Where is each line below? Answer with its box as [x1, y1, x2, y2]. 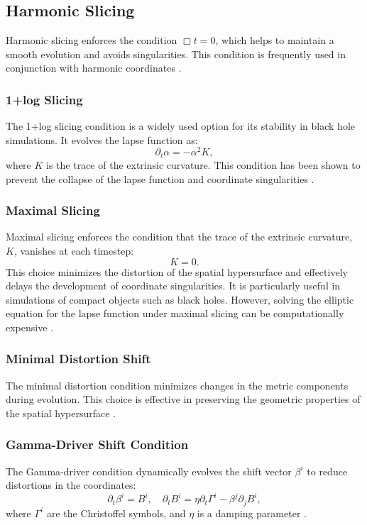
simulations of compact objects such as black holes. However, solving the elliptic [6, 292, 354, 306]
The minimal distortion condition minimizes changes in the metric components [6, 377, 349, 392]
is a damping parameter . [197, 505, 307, 520]
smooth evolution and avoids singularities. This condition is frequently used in [6, 46, 346, 61]
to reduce [307, 463, 348, 478]
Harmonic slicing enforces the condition [6, 33, 177, 48]
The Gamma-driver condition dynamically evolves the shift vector [6, 463, 292, 478]
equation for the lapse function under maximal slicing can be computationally [6, 306, 344, 321]
